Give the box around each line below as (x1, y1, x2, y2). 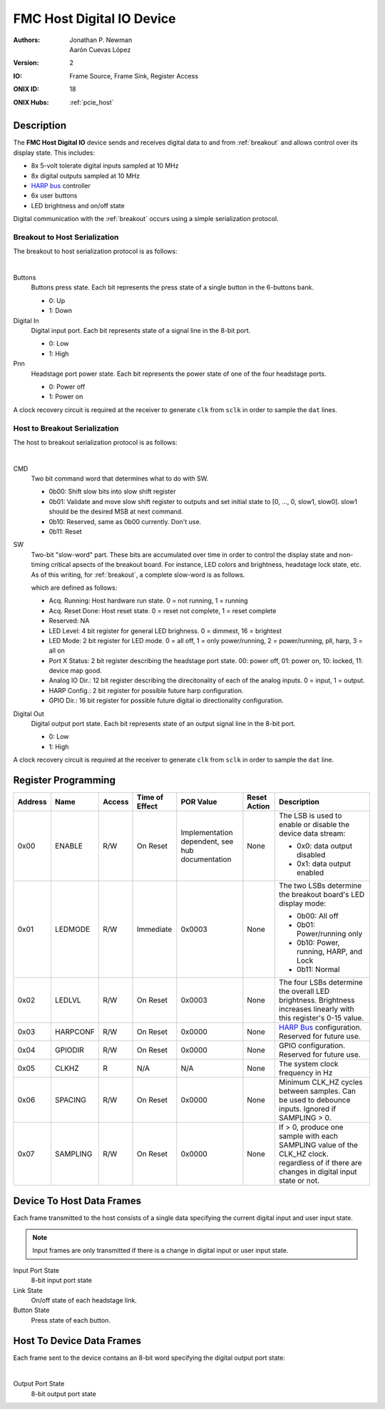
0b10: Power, (297, 938, 340, 948)
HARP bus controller (31, 181, 91, 190)
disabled (297, 850, 326, 860)
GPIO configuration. (279, 1041, 346, 1051)
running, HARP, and (297, 947, 363, 957)
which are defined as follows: (31, 583, 118, 592)
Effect (136, 801, 158, 811)
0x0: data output (297, 841, 353, 851)
